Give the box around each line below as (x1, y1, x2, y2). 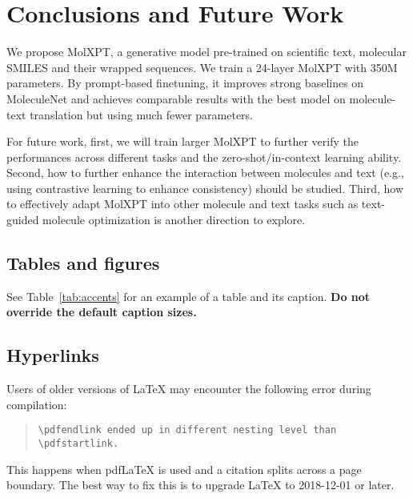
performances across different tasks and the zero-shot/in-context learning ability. (6, 148, 402, 165)
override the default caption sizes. (6, 303, 197, 320)
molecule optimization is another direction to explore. (42, 211, 306, 228)
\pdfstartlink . (38, 438, 119, 450)
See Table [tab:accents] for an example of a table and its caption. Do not (6, 287, 371, 304)
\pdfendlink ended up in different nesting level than (38, 424, 337, 436)
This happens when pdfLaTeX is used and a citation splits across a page (6, 460, 362, 477)
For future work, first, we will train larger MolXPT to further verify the (6, 133, 359, 150)
